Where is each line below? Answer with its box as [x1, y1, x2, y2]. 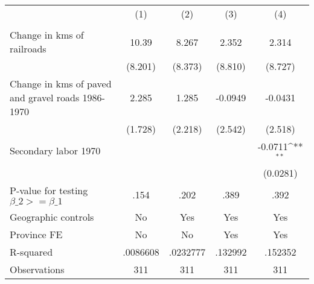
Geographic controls [10, 209, 94, 224]
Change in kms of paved [10, 77, 112, 90]
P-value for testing [10, 183, 88, 197]
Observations [10, 262, 65, 276]
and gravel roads [10, 90, 80, 104]
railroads [10, 42, 46, 55]
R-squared [10, 244, 53, 259]
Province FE [10, 227, 63, 241]
